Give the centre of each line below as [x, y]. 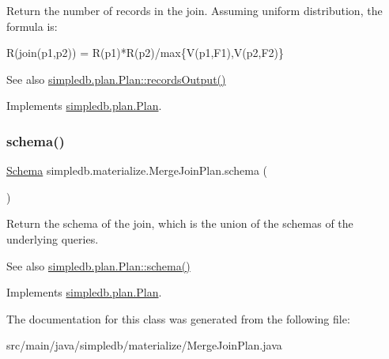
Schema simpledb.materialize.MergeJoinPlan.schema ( [137, 170]
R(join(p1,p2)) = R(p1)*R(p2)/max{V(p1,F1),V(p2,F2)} [145, 53]
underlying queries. [53, 238]
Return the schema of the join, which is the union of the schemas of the [180, 223]
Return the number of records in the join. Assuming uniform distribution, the [194, 10]
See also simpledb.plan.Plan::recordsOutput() [116, 79]
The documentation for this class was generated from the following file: [178, 318]
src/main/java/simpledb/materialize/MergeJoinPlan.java [144, 345]
